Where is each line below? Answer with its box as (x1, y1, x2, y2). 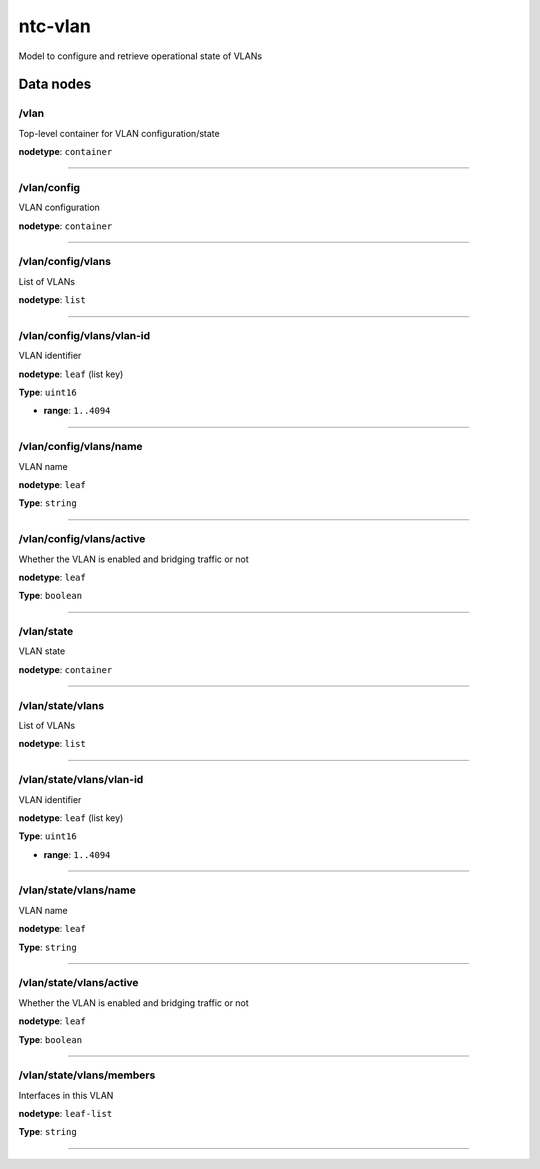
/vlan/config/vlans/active (18, 532, 146, 546)
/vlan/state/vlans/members (18, 1068, 156, 1082)
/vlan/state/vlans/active (18, 976, 139, 990)
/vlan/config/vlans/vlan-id (18, 328, 151, 342)
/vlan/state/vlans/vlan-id (18, 773, 144, 787)
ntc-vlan (18, 15, 92, 37)
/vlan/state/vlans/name (18, 883, 137, 897)
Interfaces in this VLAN (18, 1089, 114, 1101)
